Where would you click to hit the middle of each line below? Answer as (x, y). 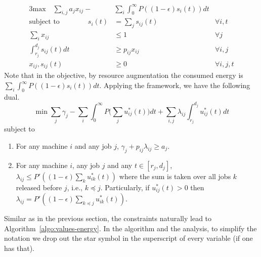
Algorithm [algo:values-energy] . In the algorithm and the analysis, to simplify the (130, 228)
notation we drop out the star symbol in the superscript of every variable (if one (128, 238)
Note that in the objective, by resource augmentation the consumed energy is (124, 75)
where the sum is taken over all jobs (175, 176)
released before (39, 187)
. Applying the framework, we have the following (175, 85)
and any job (93, 145)
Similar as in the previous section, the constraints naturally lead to (108, 218)
